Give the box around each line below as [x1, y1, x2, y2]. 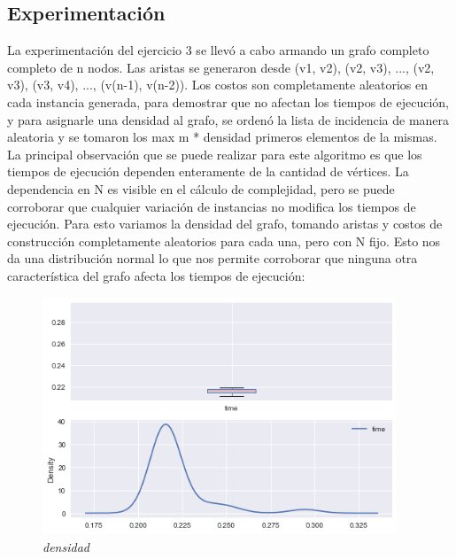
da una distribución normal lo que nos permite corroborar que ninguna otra [7, 249, 418, 268]
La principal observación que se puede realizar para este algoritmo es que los [7, 144, 422, 163]
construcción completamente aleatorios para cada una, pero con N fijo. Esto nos [7, 231, 441, 250]
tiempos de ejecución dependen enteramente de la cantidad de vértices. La [7, 162, 409, 181]
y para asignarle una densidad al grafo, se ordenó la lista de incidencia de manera [7, 110, 450, 128]
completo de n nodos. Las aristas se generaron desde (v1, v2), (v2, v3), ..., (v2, [7, 58, 435, 76]
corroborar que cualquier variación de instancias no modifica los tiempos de [7, 197, 416, 215]
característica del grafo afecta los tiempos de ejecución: [7, 266, 305, 284]
